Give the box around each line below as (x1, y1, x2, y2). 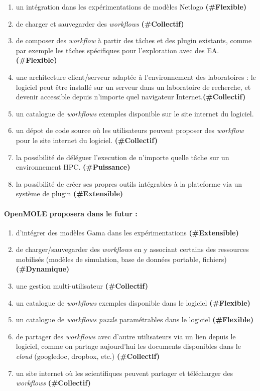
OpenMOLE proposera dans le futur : (4, 208, 138, 218)
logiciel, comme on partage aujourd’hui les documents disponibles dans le (16, 341, 241, 351)
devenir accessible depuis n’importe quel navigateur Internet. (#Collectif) (16, 91, 246, 102)
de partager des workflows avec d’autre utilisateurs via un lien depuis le (16, 331, 236, 341)
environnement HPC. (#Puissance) (16, 162, 131, 172)
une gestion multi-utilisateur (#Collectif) (16, 281, 148, 291)
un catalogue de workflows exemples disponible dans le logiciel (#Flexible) (16, 297, 250, 308)
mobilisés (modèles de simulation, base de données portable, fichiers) (16, 253, 227, 264)
